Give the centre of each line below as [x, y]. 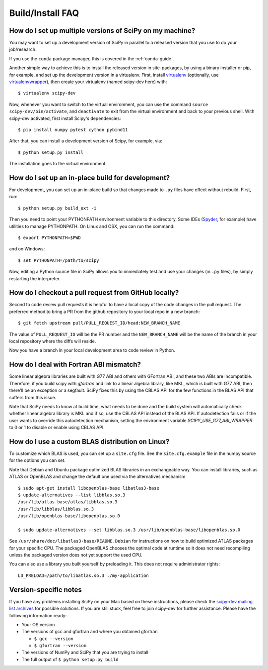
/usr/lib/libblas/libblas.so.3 [56, 509]
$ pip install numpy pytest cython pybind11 [73, 130]
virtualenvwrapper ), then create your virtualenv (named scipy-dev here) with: [88, 82]
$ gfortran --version [60, 646]
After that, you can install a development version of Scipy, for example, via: [86, 141]
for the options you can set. [37, 460]
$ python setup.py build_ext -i [57, 208]
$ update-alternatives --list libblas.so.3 [72, 495]
